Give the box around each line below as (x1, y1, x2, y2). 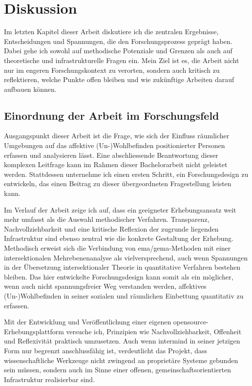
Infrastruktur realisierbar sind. (4, 374, 95, 384)
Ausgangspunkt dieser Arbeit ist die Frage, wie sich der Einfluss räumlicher (4, 130, 230, 141)
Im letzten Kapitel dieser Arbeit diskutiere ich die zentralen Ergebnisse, (4, 26, 219, 37)
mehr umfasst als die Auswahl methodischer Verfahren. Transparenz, (4, 214, 210, 224)
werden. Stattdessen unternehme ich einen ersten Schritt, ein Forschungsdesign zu (4, 169, 249, 179)
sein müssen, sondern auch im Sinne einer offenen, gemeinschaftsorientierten (4, 365, 231, 375)
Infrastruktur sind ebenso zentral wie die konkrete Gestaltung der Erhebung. (4, 233, 233, 243)
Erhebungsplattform (4, 326, 64, 336)
